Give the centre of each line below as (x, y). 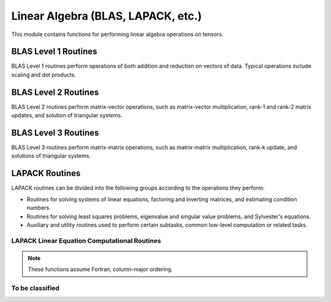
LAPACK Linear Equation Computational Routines (86, 240)
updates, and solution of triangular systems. (67, 116)
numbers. (39, 208)
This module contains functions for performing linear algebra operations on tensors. (117, 34)
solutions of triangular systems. (51, 156)
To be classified (35, 289)
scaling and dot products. (44, 75)
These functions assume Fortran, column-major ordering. (100, 270)
